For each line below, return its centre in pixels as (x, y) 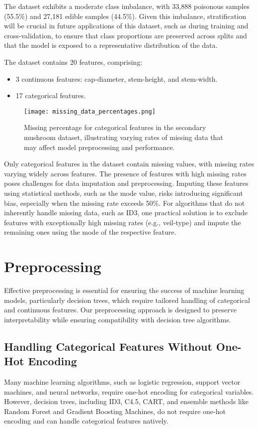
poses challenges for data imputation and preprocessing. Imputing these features (126, 183)
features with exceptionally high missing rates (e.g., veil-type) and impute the (123, 222)
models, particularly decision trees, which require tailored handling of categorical (127, 300)
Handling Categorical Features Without (108, 346)
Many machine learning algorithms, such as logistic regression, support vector (122, 382)
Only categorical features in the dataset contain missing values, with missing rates (129, 164)
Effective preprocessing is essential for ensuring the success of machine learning (124, 290)
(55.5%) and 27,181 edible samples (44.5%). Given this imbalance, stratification (125, 16)
